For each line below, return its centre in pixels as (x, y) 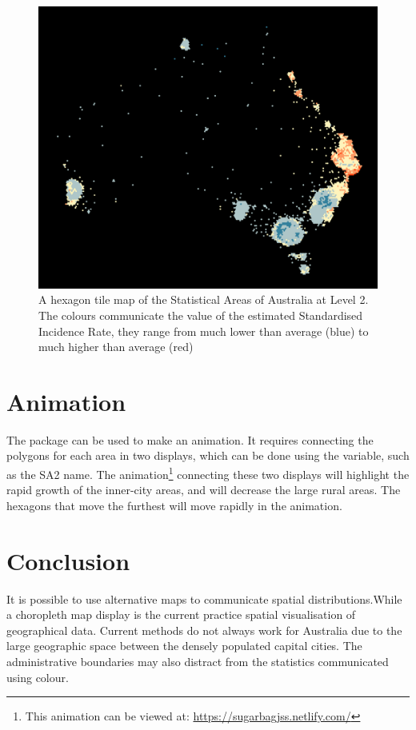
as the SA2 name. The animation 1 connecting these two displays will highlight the (208, 473)
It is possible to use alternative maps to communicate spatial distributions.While (204, 598)
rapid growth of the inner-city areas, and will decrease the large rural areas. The (204, 490)
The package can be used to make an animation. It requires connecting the (190, 439)
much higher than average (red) (116, 347)
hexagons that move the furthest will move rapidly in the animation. (174, 505)
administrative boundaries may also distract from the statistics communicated (198, 661)
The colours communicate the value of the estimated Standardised (201, 315)
